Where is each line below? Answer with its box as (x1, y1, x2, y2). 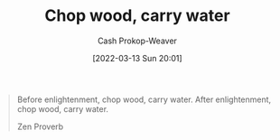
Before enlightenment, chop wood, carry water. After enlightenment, (16, 94, 272, 105)
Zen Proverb (16, 121, 64, 132)
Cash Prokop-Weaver (97, 35, 178, 46)
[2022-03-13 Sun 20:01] (92, 52, 182, 63)
